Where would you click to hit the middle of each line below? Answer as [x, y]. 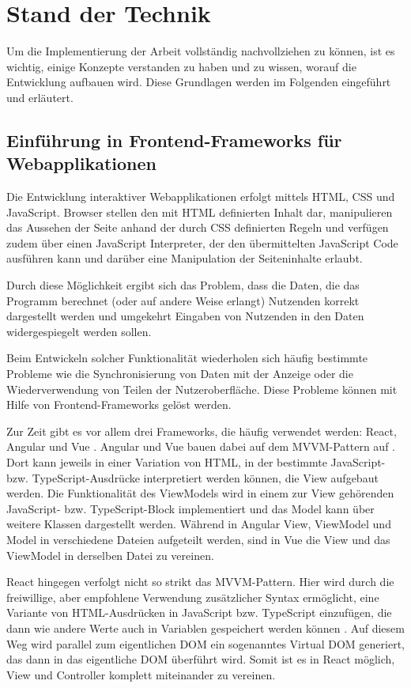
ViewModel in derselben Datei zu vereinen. [110, 555]
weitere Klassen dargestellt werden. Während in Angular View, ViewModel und [199, 524]
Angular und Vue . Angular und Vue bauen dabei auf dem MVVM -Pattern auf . [201, 446]
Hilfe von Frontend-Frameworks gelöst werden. [119, 404]
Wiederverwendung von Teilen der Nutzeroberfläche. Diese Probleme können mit [202, 389]
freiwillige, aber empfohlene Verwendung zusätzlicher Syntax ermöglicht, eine [193, 597]
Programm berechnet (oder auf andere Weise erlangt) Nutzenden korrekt [183, 300]
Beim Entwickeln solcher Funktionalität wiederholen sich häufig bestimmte [187, 358]
